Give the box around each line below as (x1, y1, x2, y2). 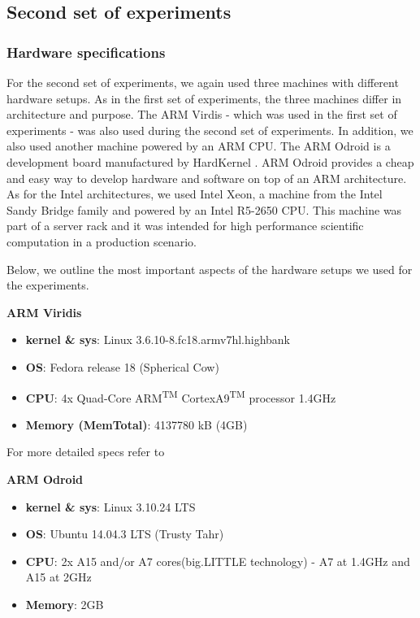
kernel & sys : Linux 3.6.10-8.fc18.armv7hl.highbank (25, 331, 291, 348)
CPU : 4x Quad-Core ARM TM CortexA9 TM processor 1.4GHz (25, 386, 336, 406)
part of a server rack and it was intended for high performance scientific (6, 217, 364, 234)
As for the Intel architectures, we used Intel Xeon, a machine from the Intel (6, 185, 383, 202)
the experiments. (6, 276, 89, 294)
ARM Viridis (6, 303, 82, 320)
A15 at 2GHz (25, 568, 92, 585)
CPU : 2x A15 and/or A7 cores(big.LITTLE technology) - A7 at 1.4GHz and (25, 552, 410, 569)
